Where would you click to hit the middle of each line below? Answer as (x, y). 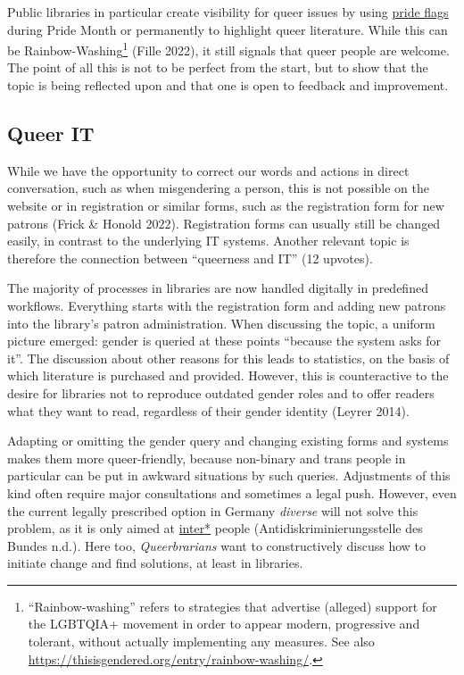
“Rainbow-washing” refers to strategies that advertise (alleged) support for (232, 606)
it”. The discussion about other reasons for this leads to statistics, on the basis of (228, 358)
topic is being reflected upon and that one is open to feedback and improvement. (228, 85)
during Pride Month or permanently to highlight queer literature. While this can (228, 29)
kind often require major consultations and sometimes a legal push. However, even (232, 492)
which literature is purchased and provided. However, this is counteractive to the (228, 375)
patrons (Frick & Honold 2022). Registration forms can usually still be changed (224, 223)
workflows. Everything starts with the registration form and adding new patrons (227, 305)
